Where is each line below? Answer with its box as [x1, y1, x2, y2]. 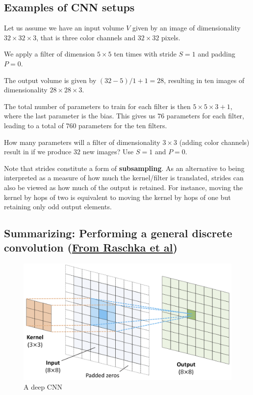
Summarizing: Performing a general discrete [4, 226, 232, 241]
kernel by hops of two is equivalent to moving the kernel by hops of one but [4, 192, 231, 202]
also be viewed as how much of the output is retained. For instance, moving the [4, 182, 243, 192]
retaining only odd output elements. [4, 201, 112, 212]
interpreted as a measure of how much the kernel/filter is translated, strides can [4, 172, 244, 183]
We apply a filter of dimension [4, 49, 95, 59]
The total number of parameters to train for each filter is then [4, 101, 191, 111]
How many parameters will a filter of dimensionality [4, 137, 160, 147]
